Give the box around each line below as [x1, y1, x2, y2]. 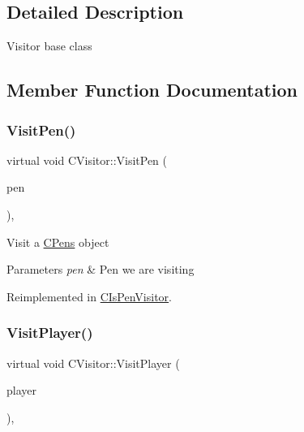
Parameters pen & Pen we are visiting [6, 261, 195, 278]
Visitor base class [6, 37, 92, 54]
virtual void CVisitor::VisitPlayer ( [6, 354, 180, 371]
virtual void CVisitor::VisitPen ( [6, 151, 168, 168]
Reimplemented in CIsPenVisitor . [6, 287, 172, 305]
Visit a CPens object [6, 233, 109, 250]
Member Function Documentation [6, 77, 298, 102]
